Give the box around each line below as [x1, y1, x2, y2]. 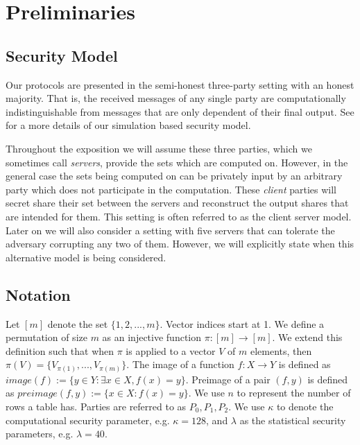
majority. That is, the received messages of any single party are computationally [6, 91, 346, 105]
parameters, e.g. [6, 426, 74, 441]
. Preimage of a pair [185, 372, 271, 386]
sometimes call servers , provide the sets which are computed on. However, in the [6, 155, 348, 169]
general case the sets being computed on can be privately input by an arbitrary [6, 168, 343, 183]
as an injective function [102, 330, 202, 344]
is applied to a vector [126, 343, 216, 358]
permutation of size [6, 330, 87, 344]
